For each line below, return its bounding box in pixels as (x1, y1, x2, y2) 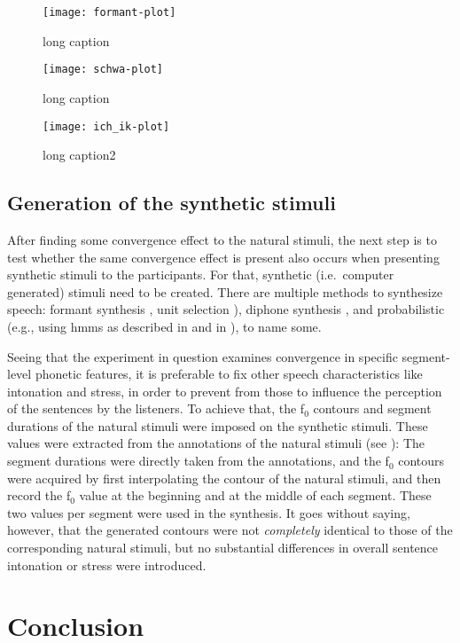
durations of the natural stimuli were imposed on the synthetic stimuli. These (7, 416, 428, 435)
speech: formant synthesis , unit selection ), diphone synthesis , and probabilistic (7, 300, 445, 318)
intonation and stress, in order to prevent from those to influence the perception (7, 381, 442, 400)
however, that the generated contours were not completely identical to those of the (7, 521, 453, 539)
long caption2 (43, 145, 116, 164)
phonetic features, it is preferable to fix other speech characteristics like (35, 365, 423, 383)
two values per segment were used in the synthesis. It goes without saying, (7, 503, 410, 521)
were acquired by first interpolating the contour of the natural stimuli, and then (7, 468, 441, 487)
